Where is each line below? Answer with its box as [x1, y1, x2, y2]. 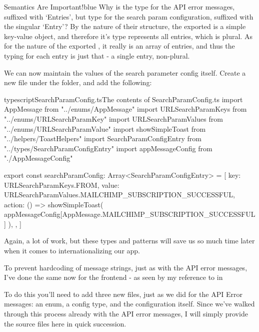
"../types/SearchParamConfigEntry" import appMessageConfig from [4, 143, 212, 153]
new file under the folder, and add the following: [4, 77, 152, 88]
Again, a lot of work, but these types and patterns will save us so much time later [4, 235, 255, 246]
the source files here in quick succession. [4, 318, 126, 328]
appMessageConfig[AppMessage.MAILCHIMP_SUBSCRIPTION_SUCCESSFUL [4, 209, 255, 219]
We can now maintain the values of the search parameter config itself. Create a [4, 67, 246, 78]
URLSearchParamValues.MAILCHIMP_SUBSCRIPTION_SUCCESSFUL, [4, 189, 235, 200]
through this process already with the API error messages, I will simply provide [4, 308, 248, 319]
